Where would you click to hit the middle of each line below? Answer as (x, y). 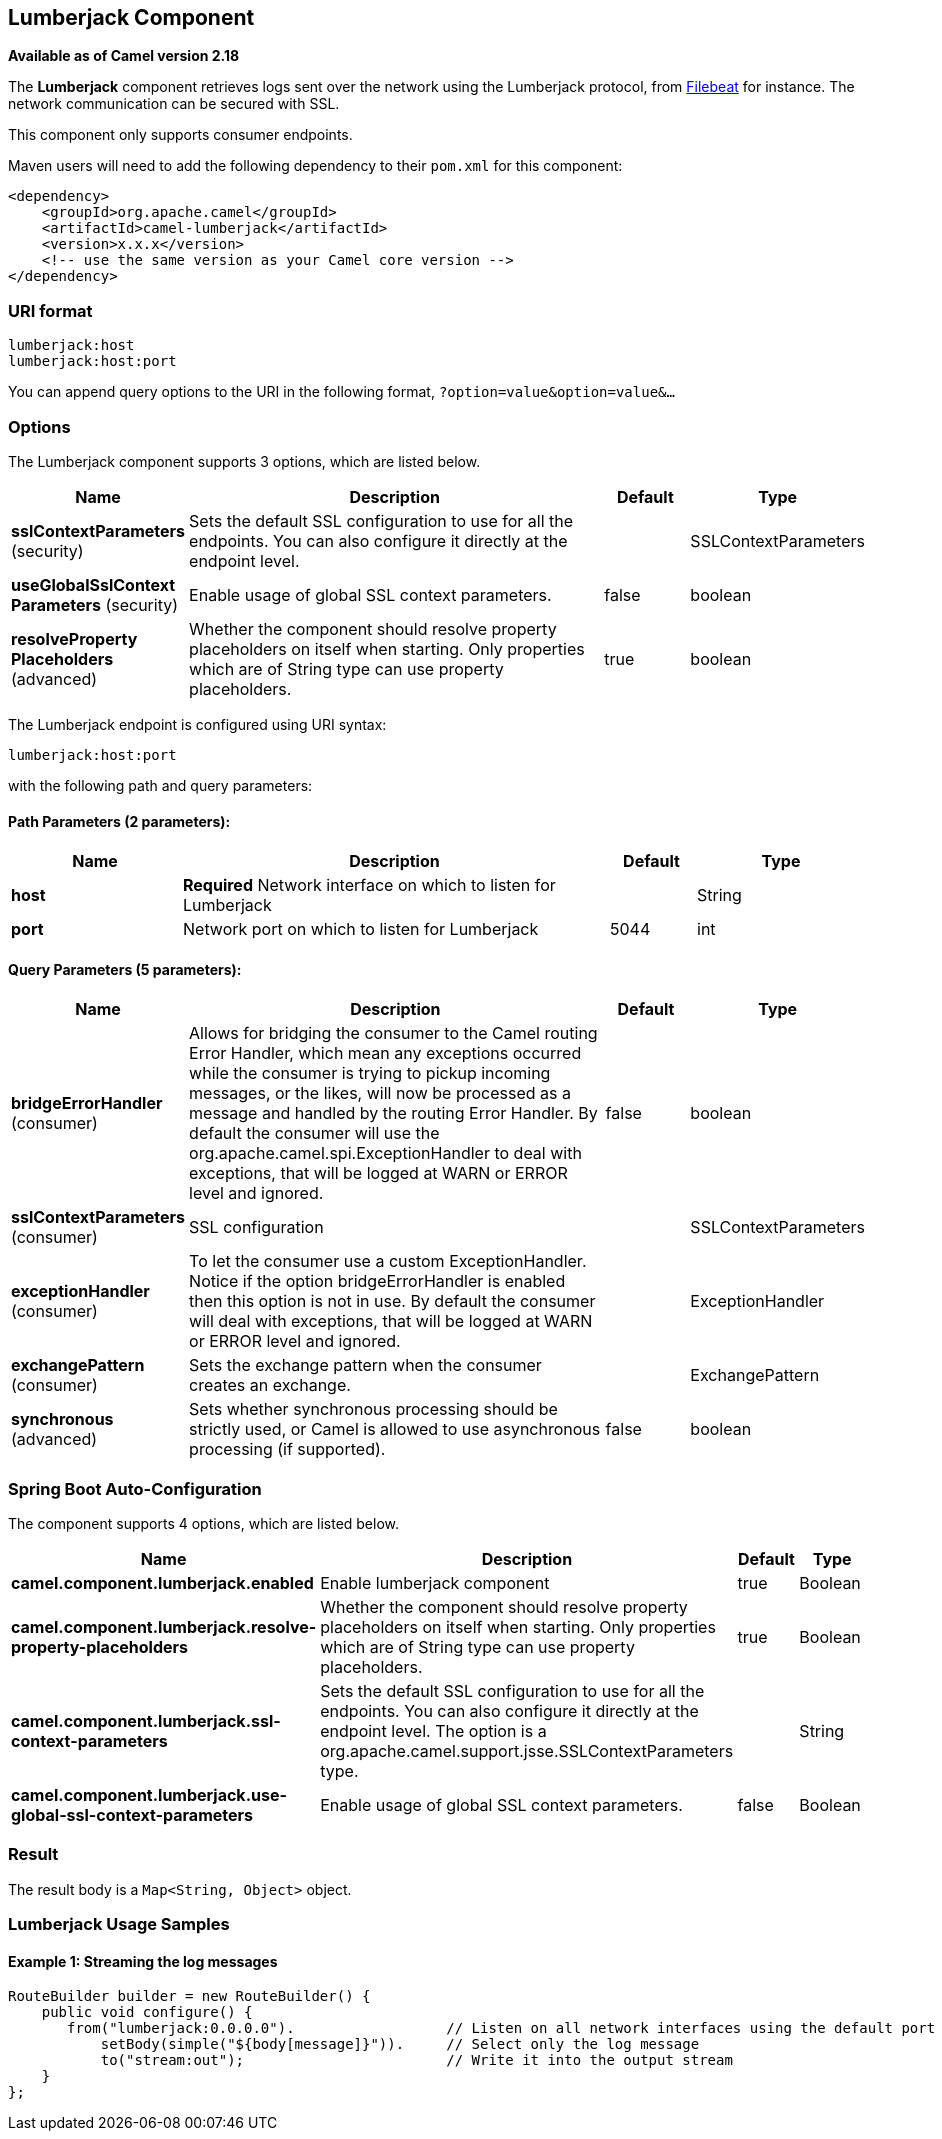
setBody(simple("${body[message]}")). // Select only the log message (400, 2044)
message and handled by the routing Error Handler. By (393, 1113)
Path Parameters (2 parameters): (119, 821)
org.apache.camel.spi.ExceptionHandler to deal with (385, 1153)
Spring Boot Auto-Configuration (135, 1488)
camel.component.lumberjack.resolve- (164, 1627)
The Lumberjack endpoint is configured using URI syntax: (197, 724)
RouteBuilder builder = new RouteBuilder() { (189, 1996)
